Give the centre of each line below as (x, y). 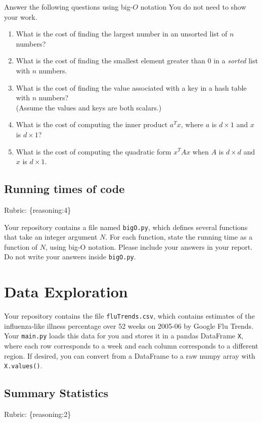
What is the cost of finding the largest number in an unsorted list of (122, 34)
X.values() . (23, 366)
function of (21, 246)
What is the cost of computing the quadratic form (94, 151)
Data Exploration (66, 292)
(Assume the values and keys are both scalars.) (89, 107)
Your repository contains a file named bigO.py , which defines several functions (126, 227)
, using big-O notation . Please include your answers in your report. (149, 246)
